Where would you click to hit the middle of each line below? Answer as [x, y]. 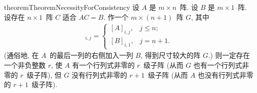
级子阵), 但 [44, 74]
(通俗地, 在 [21, 55]
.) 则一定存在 [229, 55]
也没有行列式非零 [225, 74]
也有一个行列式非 [221, 65]
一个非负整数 [25, 65]
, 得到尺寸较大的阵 [171, 55]
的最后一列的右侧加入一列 [92, 55]
